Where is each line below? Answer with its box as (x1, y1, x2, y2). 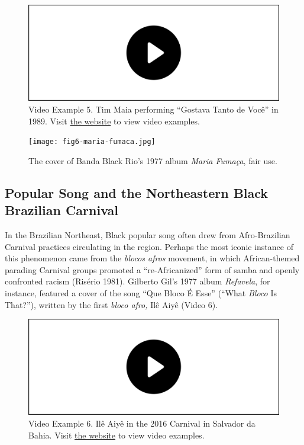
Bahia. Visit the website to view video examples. (28, 428, 205, 441)
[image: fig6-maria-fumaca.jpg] (28, 137, 156, 146)
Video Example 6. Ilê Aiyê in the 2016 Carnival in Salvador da (28, 417, 256, 429)
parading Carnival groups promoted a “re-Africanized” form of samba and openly (5, 263, 300, 276)
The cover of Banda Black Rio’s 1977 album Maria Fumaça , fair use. (28, 154, 277, 167)
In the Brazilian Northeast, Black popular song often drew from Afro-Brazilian (5, 228, 290, 241)
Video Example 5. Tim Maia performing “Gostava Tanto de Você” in (28, 103, 279, 115)
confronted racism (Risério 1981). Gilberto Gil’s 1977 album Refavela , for (5, 275, 270, 287)
